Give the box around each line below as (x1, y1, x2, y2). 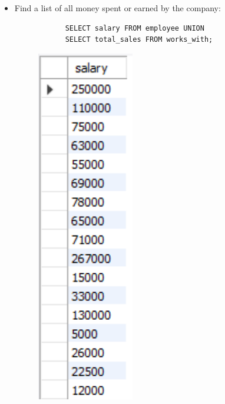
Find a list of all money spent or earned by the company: (14, 2, 221, 14)
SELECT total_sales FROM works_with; (65, 35, 213, 44)
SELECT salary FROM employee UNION (65, 24, 204, 32)
